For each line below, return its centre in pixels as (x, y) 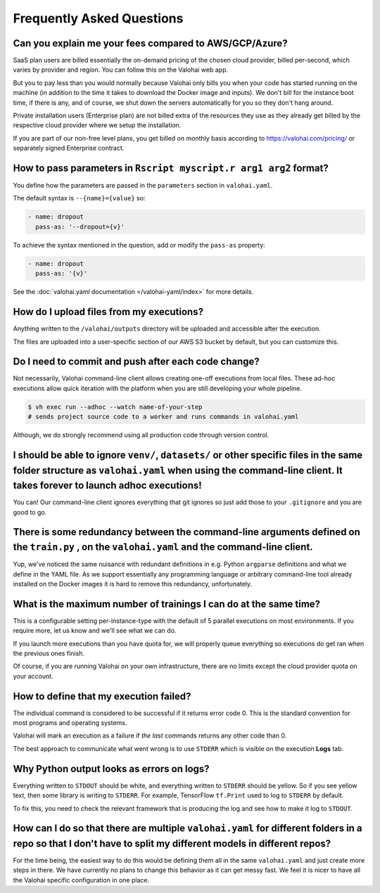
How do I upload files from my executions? (108, 312)
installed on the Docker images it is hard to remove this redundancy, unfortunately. (133, 584)
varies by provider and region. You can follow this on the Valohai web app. (121, 70)
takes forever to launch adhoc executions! (107, 486)
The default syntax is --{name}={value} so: (79, 198)
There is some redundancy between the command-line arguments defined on (186, 532)
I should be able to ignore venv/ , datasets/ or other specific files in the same (188, 455)
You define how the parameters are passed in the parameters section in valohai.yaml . (143, 186)
